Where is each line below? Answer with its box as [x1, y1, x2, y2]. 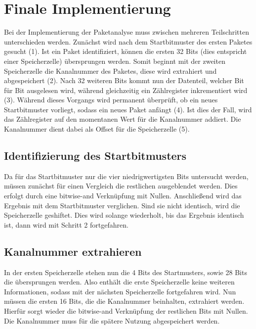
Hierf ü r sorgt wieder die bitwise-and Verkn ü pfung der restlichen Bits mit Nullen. [4, 306, 248, 316]
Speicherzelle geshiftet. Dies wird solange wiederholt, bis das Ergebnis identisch [4, 210, 244, 220]
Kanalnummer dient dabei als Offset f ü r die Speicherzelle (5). [4, 124, 190, 134]
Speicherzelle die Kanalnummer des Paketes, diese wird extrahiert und [4, 65, 217, 76]
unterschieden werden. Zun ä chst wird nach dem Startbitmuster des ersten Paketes [4, 36, 253, 47]
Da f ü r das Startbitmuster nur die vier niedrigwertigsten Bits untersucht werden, [4, 171, 249, 181]
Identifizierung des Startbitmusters [4, 148, 187, 163]
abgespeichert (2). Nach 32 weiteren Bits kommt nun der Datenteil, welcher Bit [4, 75, 244, 86]
